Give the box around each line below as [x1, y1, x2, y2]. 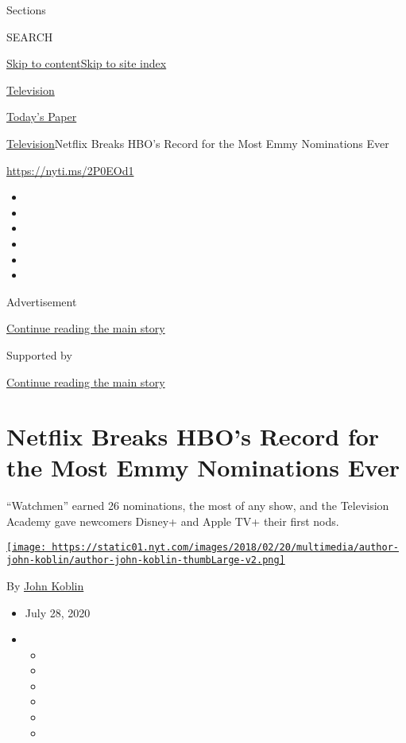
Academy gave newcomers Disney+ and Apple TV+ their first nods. [6, 513, 339, 529]
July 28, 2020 [25, 604, 91, 620]
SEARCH [6, 28, 53, 45]
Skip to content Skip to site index [6, 55, 167, 72]
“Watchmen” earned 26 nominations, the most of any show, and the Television [6, 497, 389, 514]
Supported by [6, 346, 72, 363]
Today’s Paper [6, 108, 77, 125]
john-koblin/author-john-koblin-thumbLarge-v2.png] [6, 554, 285, 566]
